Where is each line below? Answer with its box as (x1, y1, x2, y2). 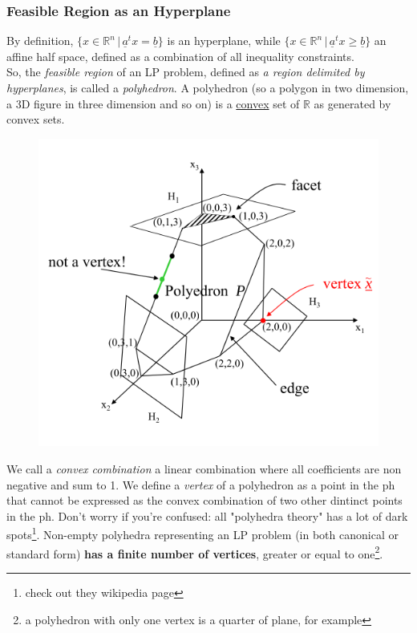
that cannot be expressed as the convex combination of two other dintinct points (6, 492, 403, 509)
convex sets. (6, 111, 65, 128)
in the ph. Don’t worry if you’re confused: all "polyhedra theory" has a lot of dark (6, 507, 408, 524)
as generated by (314, 95, 391, 112)
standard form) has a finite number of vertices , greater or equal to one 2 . (6, 542, 383, 562)
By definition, (6, 32, 74, 49)
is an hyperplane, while (167, 32, 281, 49)
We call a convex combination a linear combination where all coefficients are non (6, 461, 402, 477)
